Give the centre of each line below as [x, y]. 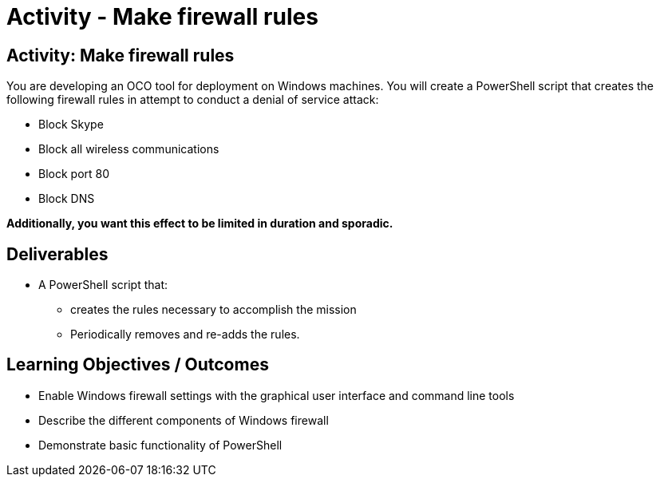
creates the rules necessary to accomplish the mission [213, 310]
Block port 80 [74, 174]
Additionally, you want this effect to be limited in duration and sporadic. [200, 224]
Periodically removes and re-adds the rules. [185, 335]
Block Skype [71, 125]
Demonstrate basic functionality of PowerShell [160, 445]
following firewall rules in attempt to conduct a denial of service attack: [193, 100]
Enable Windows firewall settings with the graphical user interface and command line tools [277, 395]
